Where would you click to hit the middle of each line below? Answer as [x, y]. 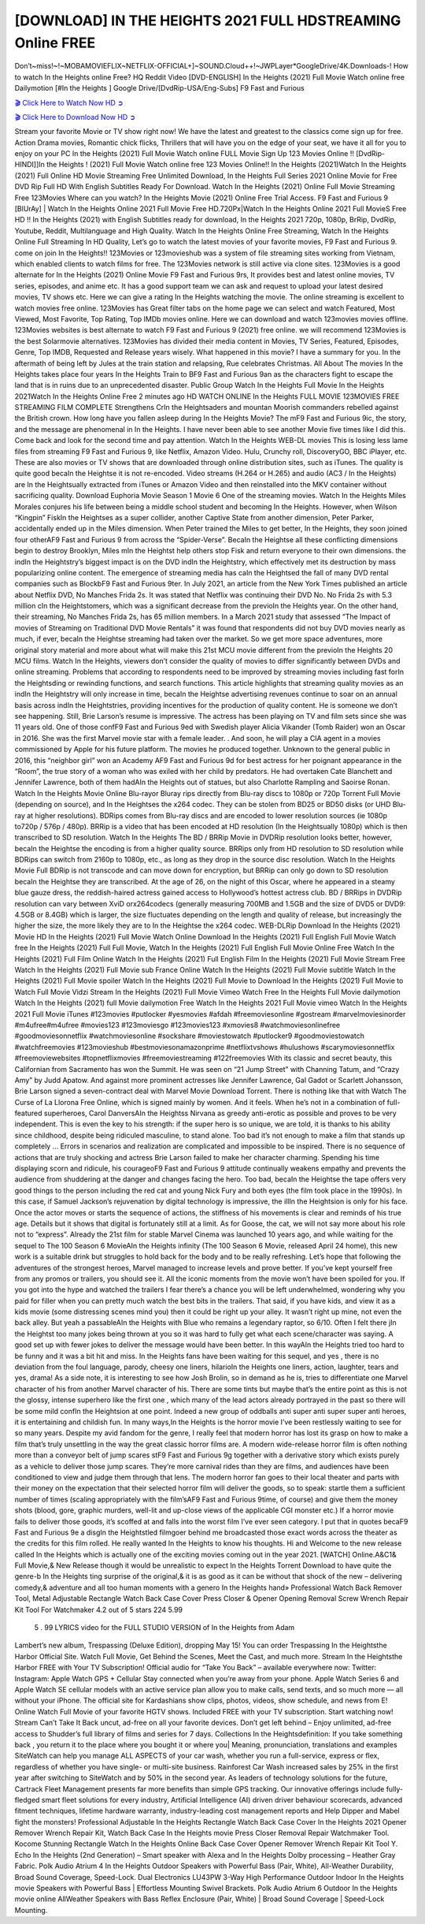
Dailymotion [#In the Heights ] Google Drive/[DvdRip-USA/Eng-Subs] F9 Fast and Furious [159, 88]
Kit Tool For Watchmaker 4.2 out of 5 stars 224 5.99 [99, 1610]
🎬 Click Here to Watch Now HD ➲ [69, 102]
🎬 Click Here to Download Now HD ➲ [75, 117]
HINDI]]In [30, 165]
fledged [27, 1799]
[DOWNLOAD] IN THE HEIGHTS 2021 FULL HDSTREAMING [208, 20]
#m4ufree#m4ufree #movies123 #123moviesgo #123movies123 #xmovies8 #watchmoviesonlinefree [177, 1025]
